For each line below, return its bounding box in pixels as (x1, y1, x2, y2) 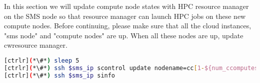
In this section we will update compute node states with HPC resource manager (4, 1, 249, 11)
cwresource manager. (4, 40, 67, 50)
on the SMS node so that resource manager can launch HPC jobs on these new (4, 10, 246, 21)
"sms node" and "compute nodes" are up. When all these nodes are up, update (4, 30, 243, 40)
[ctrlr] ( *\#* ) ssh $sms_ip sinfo (4, 72, 115, 79)
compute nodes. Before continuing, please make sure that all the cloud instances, (4, 20, 251, 31)
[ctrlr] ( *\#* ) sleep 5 (4, 57, 79, 64)
